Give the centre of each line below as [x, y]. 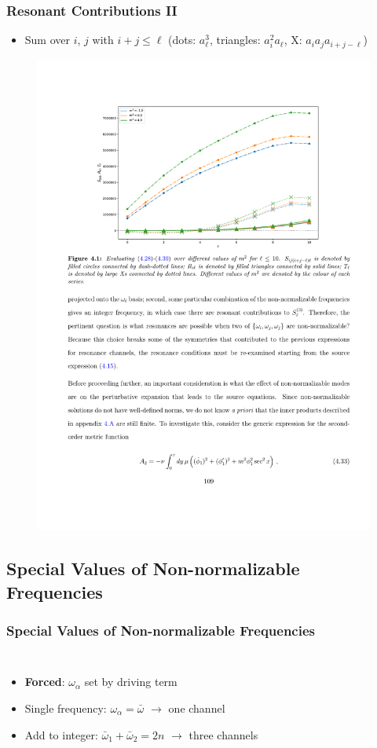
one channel [197, 708]
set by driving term [131, 682]
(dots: [182, 40]
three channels [223, 734]
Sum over [48, 40]
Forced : [45, 682]
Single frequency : [66, 708]
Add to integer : [61, 734]
